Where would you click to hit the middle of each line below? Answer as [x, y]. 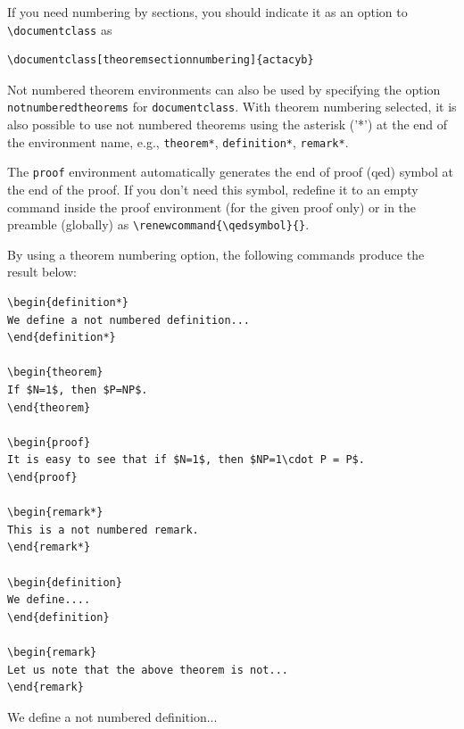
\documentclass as [60, 29]
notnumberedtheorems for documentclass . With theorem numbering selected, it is [232, 107]
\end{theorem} [49, 407]
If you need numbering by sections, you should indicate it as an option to [207, 12]
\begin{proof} [49, 442]
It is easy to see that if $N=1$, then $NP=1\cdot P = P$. [186, 460]
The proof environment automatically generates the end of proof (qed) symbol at [231, 172]
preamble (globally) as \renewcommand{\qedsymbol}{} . [158, 224]
